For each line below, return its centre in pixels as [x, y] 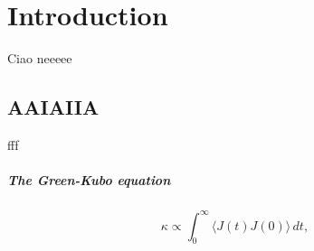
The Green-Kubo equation [89, 180]
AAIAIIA [53, 107]
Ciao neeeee [40, 58]
